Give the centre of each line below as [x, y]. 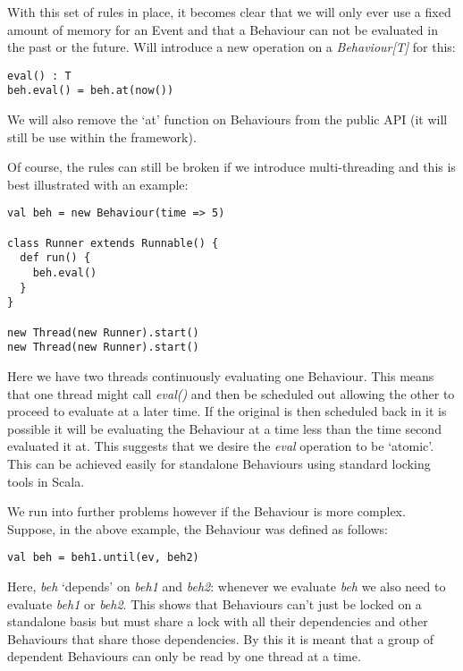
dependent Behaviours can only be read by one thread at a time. [184, 656]
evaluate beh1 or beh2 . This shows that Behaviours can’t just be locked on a [215, 603]
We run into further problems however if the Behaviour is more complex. [206, 511]
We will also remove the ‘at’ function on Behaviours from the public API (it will [227, 119]
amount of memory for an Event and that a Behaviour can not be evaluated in [223, 29]
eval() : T [39, 76]
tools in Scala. [46, 481]
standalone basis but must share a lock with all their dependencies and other [218, 621]
